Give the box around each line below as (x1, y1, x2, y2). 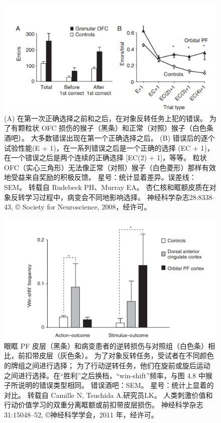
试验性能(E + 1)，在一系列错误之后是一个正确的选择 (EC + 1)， (4, 142, 214, 153)
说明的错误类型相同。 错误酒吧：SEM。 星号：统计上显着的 (18, 380, 214, 390)
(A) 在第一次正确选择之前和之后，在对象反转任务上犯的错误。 (4, 113, 207, 123)
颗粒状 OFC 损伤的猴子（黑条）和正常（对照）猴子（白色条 (18, 123, 214, 133)
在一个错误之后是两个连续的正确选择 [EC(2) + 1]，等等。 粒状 (4, 152, 207, 163)
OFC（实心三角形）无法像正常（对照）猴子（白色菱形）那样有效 (4, 162, 216, 172)
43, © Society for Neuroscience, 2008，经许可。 (4, 201, 151, 212)
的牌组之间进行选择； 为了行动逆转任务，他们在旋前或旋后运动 (4, 360, 210, 370)
